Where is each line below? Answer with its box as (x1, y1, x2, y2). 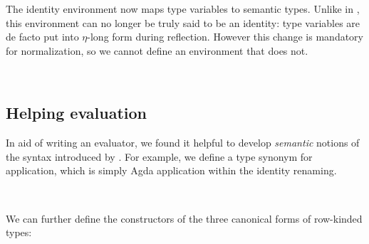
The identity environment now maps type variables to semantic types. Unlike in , (6, 1, 360, 16)
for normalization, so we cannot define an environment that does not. (6, 43, 308, 58)
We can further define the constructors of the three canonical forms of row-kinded (6, 211, 363, 226)
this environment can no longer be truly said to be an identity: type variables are (6, 15, 360, 30)
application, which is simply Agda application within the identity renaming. (6, 163, 337, 178)
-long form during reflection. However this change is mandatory (87, 29, 363, 44)
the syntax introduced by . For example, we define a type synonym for (6, 149, 313, 164)
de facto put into (6, 29, 79, 44)
